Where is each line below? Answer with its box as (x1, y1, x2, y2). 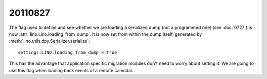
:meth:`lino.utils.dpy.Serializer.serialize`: (9, 38, 90, 44)
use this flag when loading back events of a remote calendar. (9, 67, 133, 73)
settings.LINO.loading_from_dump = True (18, 50, 117, 55)
